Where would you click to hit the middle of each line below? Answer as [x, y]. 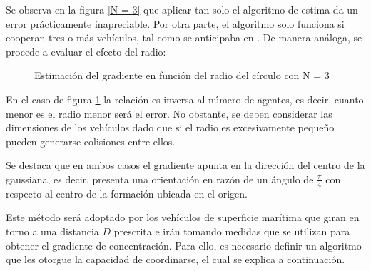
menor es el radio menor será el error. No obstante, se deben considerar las [169, 113]
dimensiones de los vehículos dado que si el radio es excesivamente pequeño [170, 127]
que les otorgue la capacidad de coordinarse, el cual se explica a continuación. [176, 259]
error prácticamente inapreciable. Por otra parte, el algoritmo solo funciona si [175, 23]
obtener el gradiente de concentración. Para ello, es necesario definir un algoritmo [184, 245]
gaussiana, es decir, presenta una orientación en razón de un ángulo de [160, 179]
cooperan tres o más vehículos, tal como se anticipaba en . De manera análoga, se [184, 37]
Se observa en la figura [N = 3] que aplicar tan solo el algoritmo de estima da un [182, 9]
